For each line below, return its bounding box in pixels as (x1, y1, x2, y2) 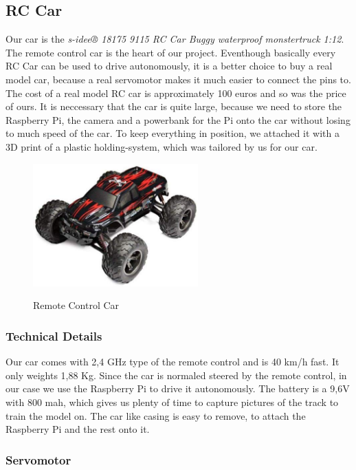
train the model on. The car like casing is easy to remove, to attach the (5, 408, 306, 423)
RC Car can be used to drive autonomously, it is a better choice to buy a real (5, 58, 333, 73)
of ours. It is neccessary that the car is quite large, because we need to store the (5, 99, 342, 114)
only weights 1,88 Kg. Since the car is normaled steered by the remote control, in (5, 367, 347, 382)
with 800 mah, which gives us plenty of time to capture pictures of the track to (5, 395, 339, 409)
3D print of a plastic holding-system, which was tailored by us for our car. (5, 139, 318, 153)
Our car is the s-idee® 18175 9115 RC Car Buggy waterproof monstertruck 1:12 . (5, 32, 344, 46)
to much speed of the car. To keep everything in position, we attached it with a (5, 126, 340, 140)
